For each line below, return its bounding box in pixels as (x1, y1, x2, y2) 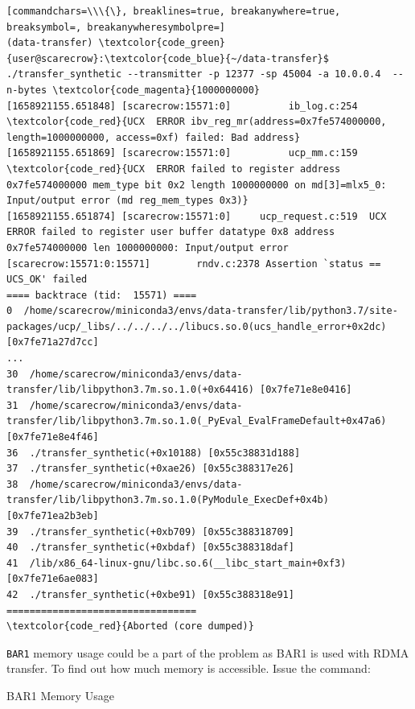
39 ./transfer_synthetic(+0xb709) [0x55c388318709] (6, 526, 294, 538)
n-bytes (6, 84, 47, 96)
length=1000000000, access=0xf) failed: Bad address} (6, 131, 301, 143)
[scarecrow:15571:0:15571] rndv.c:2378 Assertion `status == (6, 258, 381, 270)
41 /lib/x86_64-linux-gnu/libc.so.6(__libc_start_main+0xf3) (6, 557, 347, 569)
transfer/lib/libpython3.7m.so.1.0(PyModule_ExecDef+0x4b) (6, 494, 329, 506)
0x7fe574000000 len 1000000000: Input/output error (6, 241, 289, 254)
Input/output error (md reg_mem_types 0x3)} (6, 195, 249, 207)
